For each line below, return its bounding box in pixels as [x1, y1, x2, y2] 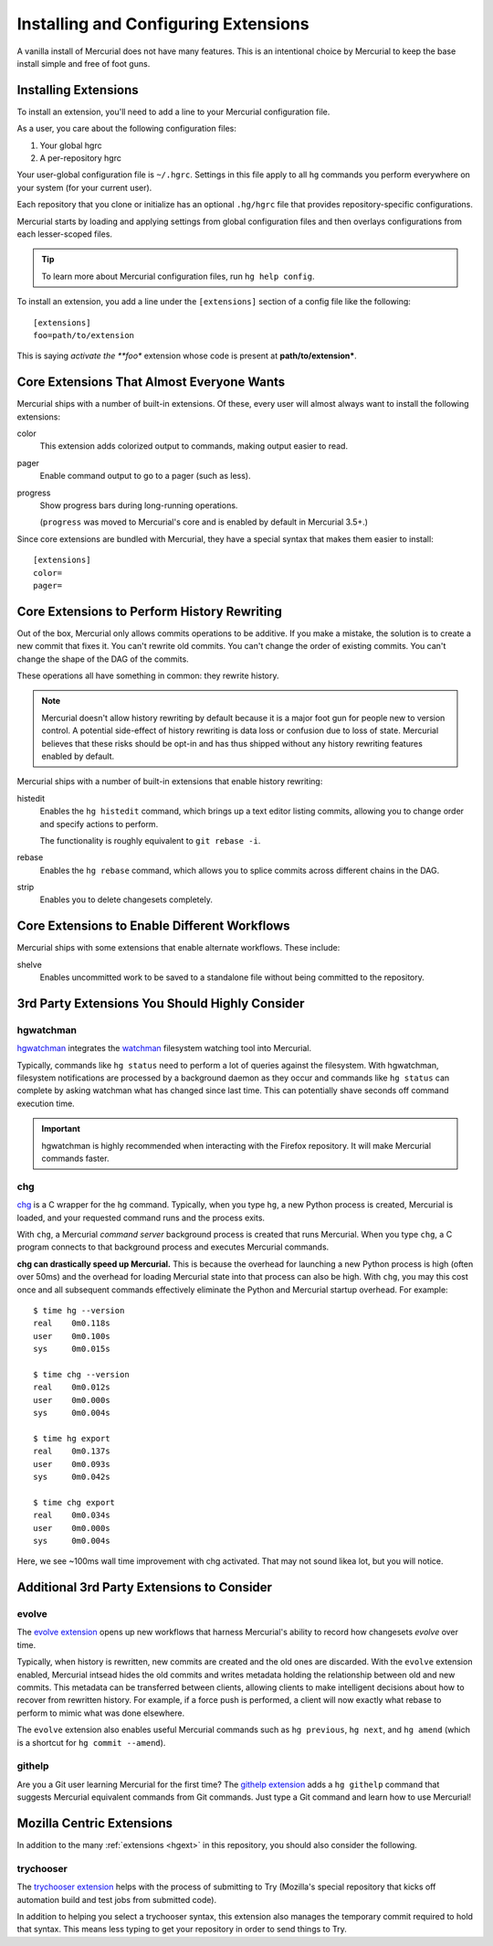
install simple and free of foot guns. [16, 58, 151, 69]
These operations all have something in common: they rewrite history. [16, 670, 279, 681]
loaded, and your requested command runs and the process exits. [16, 1212, 265, 1223]
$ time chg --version [33, 1369, 130, 1379]
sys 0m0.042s [33, 1472, 110, 1482]
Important [41, 1123, 81, 1134]
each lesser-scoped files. [16, 229, 113, 239]
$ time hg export [33, 1433, 110, 1443]
